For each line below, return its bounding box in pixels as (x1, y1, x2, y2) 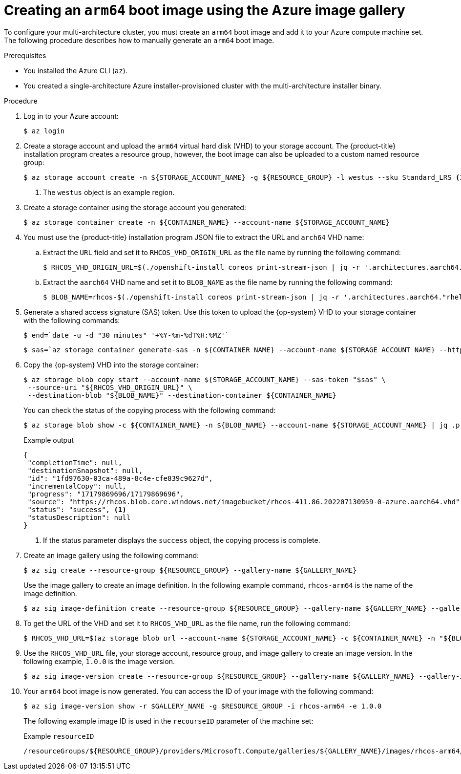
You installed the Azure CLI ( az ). (23, 66, 127, 75)
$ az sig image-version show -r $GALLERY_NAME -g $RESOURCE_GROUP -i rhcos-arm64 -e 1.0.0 (23, 702, 382, 710)
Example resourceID (23, 731, 94, 740)
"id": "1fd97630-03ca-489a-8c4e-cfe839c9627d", (27, 474, 213, 482)
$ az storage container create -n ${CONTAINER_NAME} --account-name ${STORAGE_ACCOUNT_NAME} (23, 218, 390, 226)
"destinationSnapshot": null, (27, 466, 143, 474)
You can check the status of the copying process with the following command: (23, 406, 276, 414)
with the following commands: (23, 316, 120, 324)
